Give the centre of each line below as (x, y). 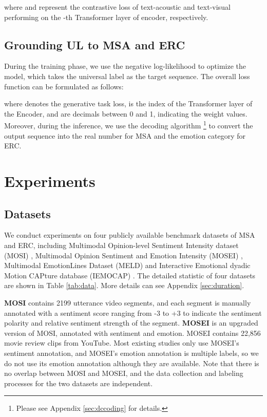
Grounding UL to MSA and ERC (95, 44)
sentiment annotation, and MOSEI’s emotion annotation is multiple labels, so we (131, 353)
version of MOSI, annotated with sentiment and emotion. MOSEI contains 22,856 (132, 333)
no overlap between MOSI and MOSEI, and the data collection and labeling (124, 373)
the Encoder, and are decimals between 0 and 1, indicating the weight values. (126, 113)
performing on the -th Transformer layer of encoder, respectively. (106, 17)
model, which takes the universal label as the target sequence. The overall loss (127, 76)
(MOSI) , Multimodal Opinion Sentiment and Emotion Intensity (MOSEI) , (123, 255)
